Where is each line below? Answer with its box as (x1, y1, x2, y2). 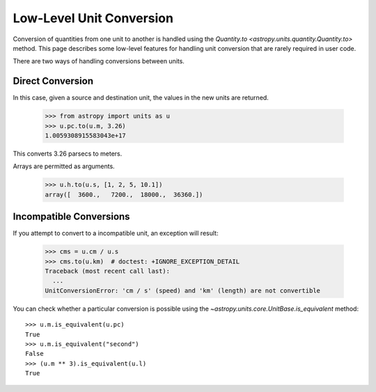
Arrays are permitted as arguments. (13, 162, 115, 170)
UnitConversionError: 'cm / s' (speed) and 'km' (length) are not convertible (45, 286, 320, 295)
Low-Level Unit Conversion (13, 10, 174, 26)
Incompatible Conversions (13, 211, 130, 222)
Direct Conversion (13, 75, 94, 87)
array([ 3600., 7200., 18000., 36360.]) (45, 190, 203, 198)
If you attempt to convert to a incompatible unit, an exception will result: (13, 229, 219, 238)
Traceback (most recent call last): (45, 268, 171, 275)
